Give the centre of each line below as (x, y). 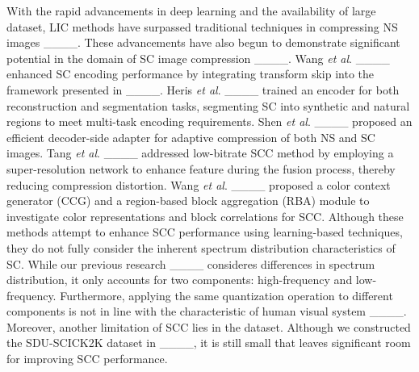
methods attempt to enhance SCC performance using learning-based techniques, (205, 232)
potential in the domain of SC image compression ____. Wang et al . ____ (198, 58)
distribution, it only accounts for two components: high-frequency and (180, 280)
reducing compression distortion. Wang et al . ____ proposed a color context (199, 184)
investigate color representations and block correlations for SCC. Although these (205, 216)
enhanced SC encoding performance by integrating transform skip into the (190, 74)
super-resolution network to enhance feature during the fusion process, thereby (201, 168)
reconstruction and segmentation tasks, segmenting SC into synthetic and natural (208, 105)
